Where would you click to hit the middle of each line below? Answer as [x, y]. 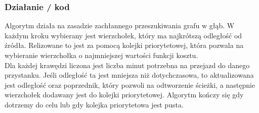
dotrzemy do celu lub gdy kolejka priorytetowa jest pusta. [94, 104]
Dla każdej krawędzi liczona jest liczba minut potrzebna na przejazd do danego [127, 65]
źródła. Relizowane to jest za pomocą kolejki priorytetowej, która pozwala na [124, 45]
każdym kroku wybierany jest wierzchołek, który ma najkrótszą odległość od [123, 35]
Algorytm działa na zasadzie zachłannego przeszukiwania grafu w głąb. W [120, 25]
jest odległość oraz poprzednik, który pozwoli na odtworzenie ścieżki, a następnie [130, 84]
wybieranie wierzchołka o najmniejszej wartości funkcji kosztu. [101, 55]
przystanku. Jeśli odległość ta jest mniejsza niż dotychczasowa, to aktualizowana [129, 75]
